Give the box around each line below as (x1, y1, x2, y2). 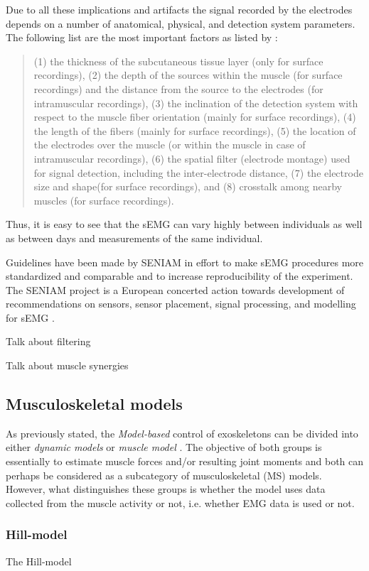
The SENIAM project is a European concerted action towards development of (6, 282, 345, 297)
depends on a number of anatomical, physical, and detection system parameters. (6, 16, 355, 31)
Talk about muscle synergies (6, 358, 129, 373)
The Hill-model (6, 553, 72, 568)
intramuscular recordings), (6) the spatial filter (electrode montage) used (33, 151, 351, 165)
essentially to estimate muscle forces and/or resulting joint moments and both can (6, 454, 364, 469)
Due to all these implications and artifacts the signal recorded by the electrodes (6, 2, 353, 16)
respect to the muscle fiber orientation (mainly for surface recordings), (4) (33, 109, 356, 124)
